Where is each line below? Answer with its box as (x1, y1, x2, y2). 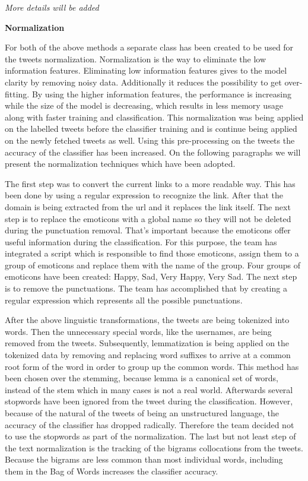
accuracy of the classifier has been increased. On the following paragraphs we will (5, 145, 301, 158)
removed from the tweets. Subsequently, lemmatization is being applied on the (5, 337, 290, 349)
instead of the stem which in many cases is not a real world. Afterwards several (5, 383, 293, 395)
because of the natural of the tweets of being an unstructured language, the (5, 407, 279, 419)
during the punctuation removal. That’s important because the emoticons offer (5, 224, 291, 236)
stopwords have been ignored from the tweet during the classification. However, (5, 395, 293, 407)
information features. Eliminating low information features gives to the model (5, 64, 287, 77)
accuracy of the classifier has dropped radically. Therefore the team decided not (5, 418, 294, 431)
